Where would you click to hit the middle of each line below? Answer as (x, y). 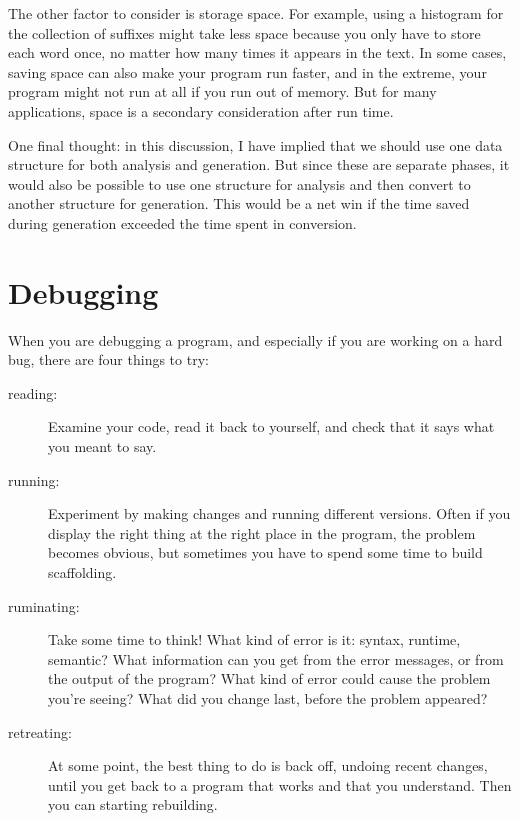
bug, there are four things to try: (108, 359)
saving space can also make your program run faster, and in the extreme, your (247, 71)
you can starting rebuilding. (133, 804)
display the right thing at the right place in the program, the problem (262, 532)
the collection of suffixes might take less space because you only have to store (244, 32)
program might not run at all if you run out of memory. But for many (222, 91)
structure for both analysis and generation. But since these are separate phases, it (259, 164)
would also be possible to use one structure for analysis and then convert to (239, 183)
